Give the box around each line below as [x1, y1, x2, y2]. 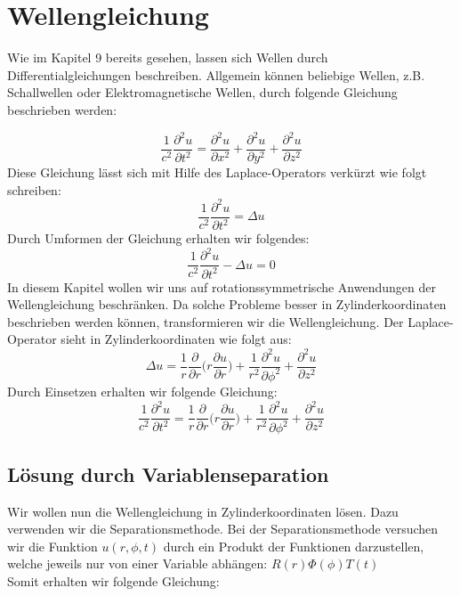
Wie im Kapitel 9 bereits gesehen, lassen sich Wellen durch [7, 48, 328, 67]
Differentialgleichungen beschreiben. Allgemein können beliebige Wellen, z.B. [7, 65, 425, 84]
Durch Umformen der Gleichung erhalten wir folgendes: [7, 229, 310, 248]
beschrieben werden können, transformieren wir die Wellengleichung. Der [7, 312, 404, 331]
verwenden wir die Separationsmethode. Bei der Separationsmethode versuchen [7, 519, 439, 538]
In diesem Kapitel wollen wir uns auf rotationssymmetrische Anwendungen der [7, 277, 436, 296]
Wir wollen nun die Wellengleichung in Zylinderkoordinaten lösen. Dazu [7, 502, 399, 520]
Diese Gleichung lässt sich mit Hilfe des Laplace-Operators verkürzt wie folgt [7, 163, 427, 182]
